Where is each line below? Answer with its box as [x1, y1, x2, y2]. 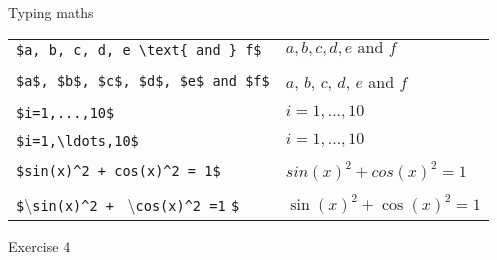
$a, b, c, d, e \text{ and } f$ [16, 41, 262, 58]
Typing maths [8, 2, 94, 22]
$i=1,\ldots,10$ [16, 132, 139, 149]
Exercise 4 [8, 235, 71, 256]
